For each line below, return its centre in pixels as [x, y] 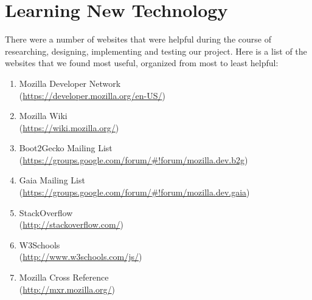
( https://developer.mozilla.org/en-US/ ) [92, 95]
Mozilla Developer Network [70, 83]
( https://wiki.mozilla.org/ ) [69, 127]
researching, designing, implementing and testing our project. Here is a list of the [156, 51]
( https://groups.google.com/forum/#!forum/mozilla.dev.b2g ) [133, 159]
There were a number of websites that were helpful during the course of [138, 39]
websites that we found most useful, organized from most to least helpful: [142, 63]
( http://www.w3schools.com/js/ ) [81, 257]
